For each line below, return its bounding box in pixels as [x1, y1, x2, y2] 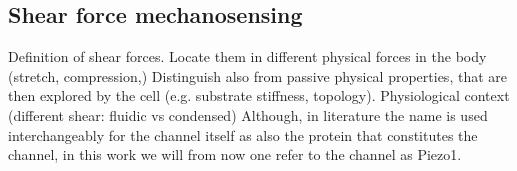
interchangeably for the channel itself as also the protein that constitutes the [8, 124, 478, 145]
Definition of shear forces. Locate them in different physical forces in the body [8, 46, 487, 67]
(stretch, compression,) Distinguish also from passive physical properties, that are [8, 65, 507, 86]
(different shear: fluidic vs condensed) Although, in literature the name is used [8, 104, 488, 125]
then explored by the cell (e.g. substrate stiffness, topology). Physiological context [8, 85, 510, 106]
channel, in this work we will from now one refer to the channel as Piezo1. [8, 144, 462, 165]
